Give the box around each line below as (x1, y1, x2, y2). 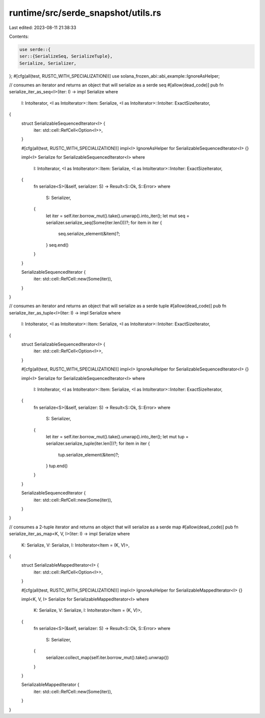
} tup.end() (46, 463, 68, 469)
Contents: (9, 33, 29, 39)
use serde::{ (19, 47, 51, 52)
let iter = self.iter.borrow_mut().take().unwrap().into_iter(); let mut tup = (46, 433, 189, 439)
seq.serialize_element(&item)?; (58, 231, 120, 237)
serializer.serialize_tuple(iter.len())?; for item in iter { (46, 440, 150, 447)
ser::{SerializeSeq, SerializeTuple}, (19, 54, 113, 59)
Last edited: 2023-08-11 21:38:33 (9, 25, 77, 30)
